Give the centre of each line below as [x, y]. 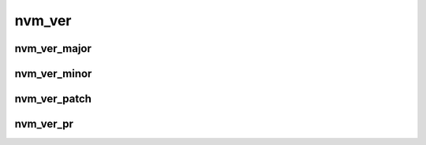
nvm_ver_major [53, 48]
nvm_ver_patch [53, 99]
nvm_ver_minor [53, 74]
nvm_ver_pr [44, 124]
